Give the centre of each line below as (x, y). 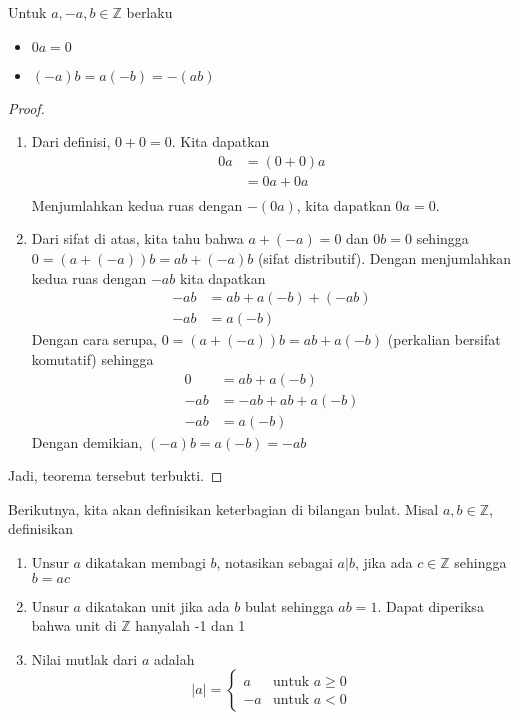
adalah (174, 658)
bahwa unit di (74, 625)
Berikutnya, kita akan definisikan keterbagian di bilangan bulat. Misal (223, 508)
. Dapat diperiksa (430, 605)
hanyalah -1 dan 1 (190, 625)
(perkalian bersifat (444, 339)
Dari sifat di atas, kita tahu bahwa (137, 238)
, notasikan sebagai (274, 561)
